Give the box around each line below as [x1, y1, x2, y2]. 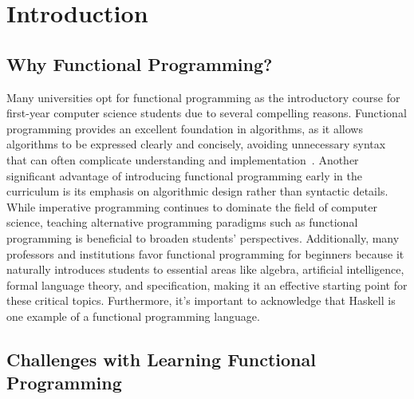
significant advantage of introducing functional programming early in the [6, 167, 362, 184]
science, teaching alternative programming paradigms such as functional [6, 214, 358, 231]
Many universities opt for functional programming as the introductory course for [6, 89, 400, 105]
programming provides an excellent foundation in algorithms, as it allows [6, 120, 363, 136]
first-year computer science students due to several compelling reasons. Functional [6, 105, 407, 121]
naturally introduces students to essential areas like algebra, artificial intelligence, [6, 261, 404, 278]
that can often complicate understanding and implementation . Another [6, 151, 359, 168]
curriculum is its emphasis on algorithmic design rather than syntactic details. [6, 183, 388, 199]
